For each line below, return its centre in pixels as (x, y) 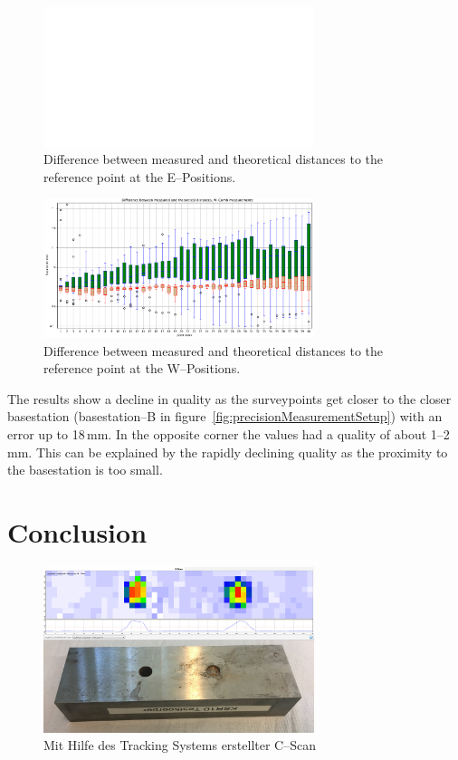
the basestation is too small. (85, 470)
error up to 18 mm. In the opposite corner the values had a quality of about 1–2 (229, 434)
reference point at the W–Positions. (142, 368)
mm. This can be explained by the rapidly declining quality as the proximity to (228, 452)
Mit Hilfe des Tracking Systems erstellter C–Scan (180, 745)
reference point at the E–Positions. (140, 176)
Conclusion (77, 532)
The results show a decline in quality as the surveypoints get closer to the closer (229, 398)
